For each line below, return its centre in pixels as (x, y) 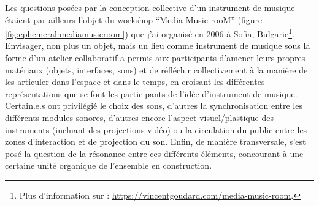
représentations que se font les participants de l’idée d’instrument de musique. (151, 93)
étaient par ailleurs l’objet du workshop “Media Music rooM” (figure (134, 19)
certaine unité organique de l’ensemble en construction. (109, 165)
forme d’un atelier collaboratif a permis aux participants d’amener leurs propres (155, 58)
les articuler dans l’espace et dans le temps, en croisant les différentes (135, 82)
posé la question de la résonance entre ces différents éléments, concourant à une (154, 153)
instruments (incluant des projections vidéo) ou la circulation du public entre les (156, 129)
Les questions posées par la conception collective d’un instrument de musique (150, 7)
